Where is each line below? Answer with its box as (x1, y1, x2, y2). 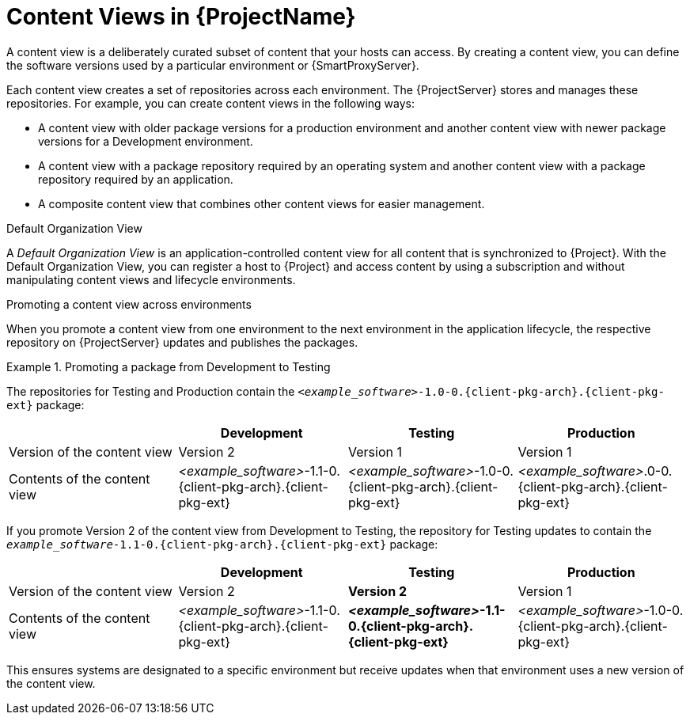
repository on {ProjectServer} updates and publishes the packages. (6, 335, 358, 349)
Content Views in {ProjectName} (6, 3, 356, 30)
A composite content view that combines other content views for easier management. (38, 196, 485, 211)
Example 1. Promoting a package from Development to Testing (6, 359, 331, 374)
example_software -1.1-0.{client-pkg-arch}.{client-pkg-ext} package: (6, 537, 438, 551)
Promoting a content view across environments (6, 297, 252, 311)
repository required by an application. (38, 172, 233, 186)
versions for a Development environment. (38, 134, 253, 148)
